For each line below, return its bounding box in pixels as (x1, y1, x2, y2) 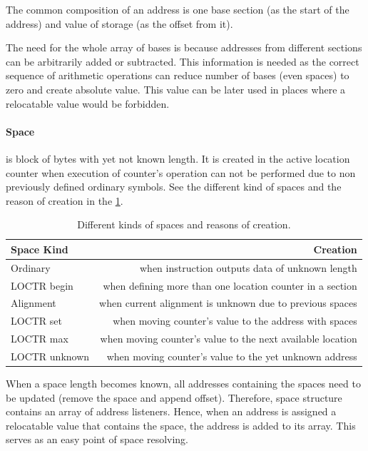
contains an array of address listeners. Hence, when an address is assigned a (6, 404, 337, 419)
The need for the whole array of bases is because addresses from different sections (6, 40, 362, 55)
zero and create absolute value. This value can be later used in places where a (6, 81, 346, 96)
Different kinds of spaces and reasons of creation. (77, 217, 291, 232)
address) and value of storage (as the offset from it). (6, 16, 233, 31)
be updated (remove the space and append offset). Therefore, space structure (6, 390, 342, 405)
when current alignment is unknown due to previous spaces (99, 295, 357, 310)
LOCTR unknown (11, 348, 90, 363)
